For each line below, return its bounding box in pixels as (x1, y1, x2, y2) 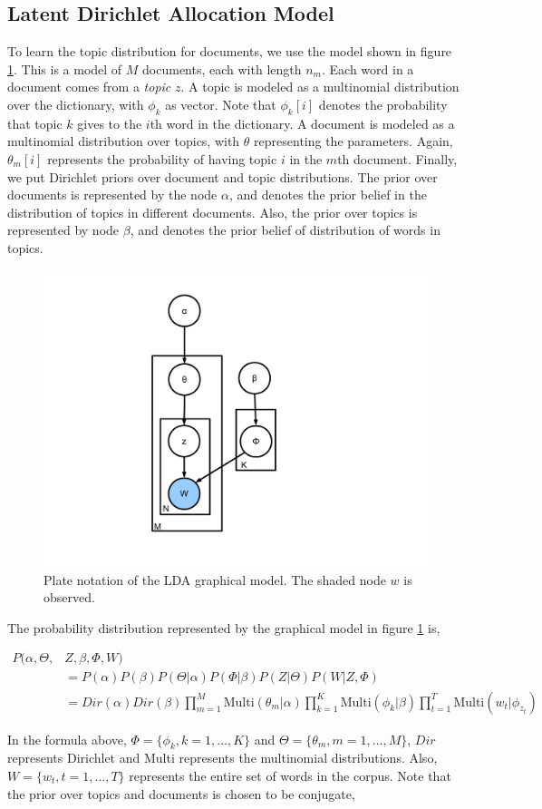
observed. (44, 588, 95, 607)
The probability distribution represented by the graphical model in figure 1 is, (7, 618, 440, 637)
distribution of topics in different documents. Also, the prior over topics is (7, 202, 418, 221)
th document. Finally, (337, 149, 458, 168)
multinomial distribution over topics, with (7, 132, 240, 151)
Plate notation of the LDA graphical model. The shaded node (44, 570, 386, 589)
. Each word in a (322, 59, 414, 78)
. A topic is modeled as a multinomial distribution (180, 77, 460, 96)
